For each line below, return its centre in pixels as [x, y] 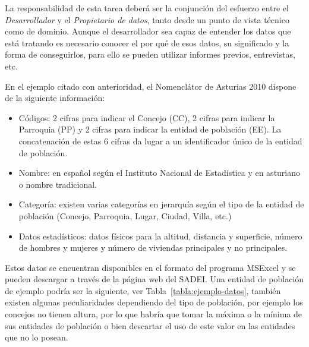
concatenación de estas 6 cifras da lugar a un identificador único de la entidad [160, 141]
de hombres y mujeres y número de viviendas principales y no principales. [153, 247]
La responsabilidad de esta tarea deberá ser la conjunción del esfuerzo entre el [147, 8]
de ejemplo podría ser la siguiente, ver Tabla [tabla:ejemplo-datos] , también [143, 290]
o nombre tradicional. [58, 184]
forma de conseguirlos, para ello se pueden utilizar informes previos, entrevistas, [150, 54]
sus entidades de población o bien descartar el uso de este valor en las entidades [150, 325]
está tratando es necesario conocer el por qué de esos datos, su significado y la [147, 42]
